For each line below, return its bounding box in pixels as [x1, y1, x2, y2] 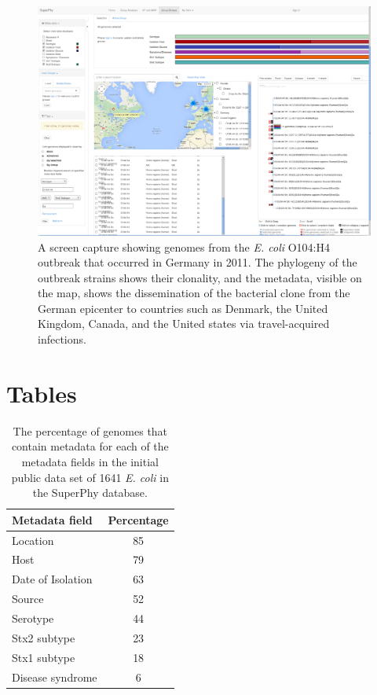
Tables [6, 377, 77, 409]
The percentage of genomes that [13, 422, 168, 439]
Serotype [12, 609, 54, 626]
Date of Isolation [12, 571, 93, 587]
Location [12, 531, 54, 548]
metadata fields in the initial [21, 453, 159, 469]
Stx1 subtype [12, 649, 75, 665]
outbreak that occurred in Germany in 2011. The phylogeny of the [38, 254, 357, 270]
